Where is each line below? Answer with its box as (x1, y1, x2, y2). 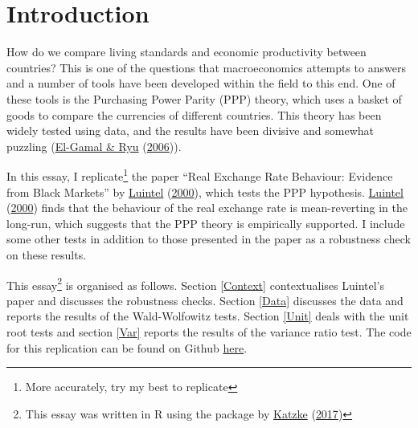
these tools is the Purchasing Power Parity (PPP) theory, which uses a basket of (6, 90, 402, 107)
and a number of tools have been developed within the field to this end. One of (6, 75, 395, 92)
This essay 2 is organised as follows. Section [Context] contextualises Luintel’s (6, 274, 384, 293)
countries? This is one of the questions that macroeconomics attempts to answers (6, 59, 406, 75)
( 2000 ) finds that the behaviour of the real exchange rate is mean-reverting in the (6, 199, 408, 216)
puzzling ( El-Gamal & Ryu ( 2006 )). (6, 137, 182, 154)
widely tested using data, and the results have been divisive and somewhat (6, 122, 375, 139)
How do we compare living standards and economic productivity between (6, 43, 367, 60)
